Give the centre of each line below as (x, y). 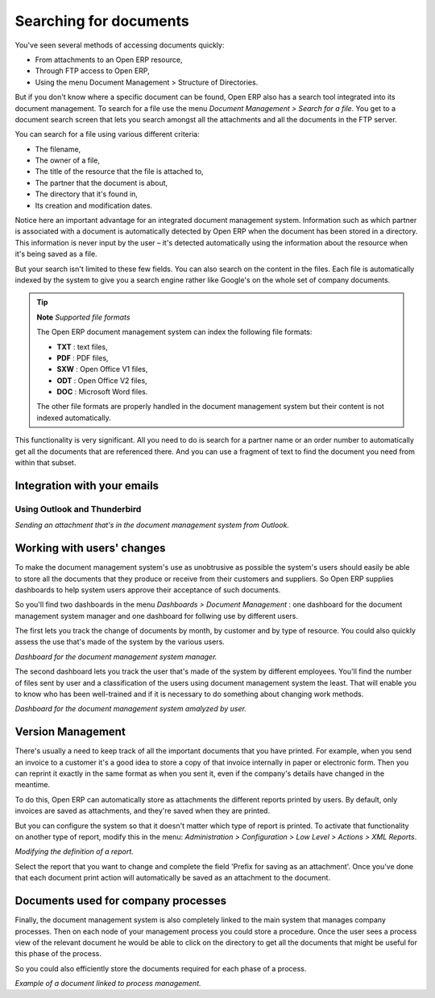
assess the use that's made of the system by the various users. (120, 642)
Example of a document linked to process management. (108, 984)
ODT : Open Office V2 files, (102, 380)
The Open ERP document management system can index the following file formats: (174, 332)
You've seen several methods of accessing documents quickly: (120, 45)
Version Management (70, 732)
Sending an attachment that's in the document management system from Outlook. (152, 525)
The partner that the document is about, (101, 183)
